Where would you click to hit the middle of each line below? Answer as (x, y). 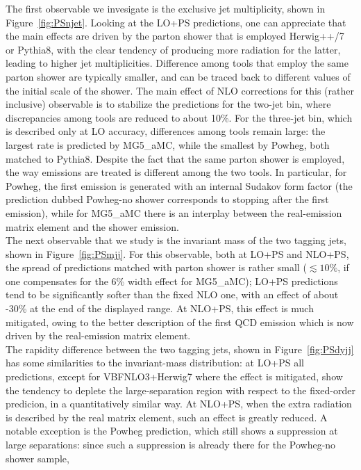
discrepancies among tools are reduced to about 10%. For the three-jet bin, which (179, 117)
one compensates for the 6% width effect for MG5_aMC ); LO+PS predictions (172, 281)
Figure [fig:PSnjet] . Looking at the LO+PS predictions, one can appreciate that (176, 22)
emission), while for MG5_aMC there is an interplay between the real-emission (174, 212)
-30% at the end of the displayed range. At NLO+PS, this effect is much (160, 308)
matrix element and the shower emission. (92, 226)
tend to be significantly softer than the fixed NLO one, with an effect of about (172, 294)
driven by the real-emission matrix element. (98, 335)
